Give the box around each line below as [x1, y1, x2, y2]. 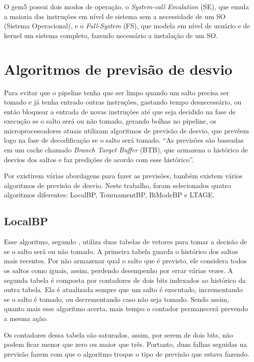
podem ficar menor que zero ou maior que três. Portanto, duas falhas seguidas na [4, 339, 247, 349]
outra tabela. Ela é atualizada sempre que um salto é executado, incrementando [4, 284, 243, 295]
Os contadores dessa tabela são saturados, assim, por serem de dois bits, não [4, 329, 233, 340]
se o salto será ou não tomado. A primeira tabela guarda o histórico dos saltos [4, 246, 238, 256]
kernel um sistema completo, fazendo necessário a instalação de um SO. [4, 30, 218, 40]
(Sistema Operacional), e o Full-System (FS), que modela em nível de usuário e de [4, 21, 250, 31]
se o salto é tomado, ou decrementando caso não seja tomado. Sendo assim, [4, 294, 229, 304]
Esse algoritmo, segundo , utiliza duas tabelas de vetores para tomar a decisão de [4, 236, 247, 247]
